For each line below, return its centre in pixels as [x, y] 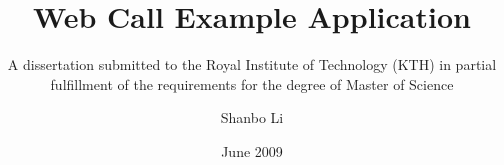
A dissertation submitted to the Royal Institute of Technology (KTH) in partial [252, 64]
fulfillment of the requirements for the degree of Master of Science [252, 83]
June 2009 [252, 150]
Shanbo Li [252, 117]
